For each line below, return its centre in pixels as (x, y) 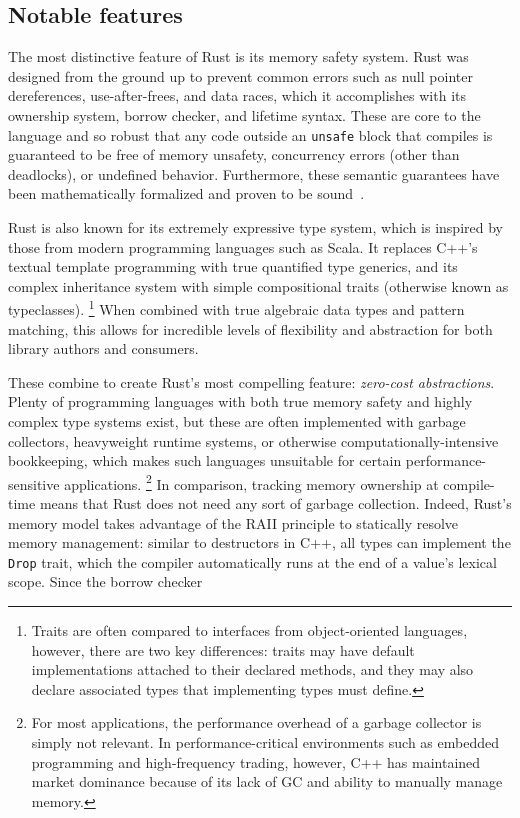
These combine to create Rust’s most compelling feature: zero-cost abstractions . (251, 381)
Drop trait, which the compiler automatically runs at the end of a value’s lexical (252, 561)
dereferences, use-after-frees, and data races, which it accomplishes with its (237, 95)
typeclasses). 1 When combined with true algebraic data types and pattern (236, 308)
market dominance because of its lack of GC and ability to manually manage (267, 781)
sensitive (34, 483)
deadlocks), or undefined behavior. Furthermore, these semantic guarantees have (254, 173)
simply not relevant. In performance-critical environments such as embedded (265, 742)
